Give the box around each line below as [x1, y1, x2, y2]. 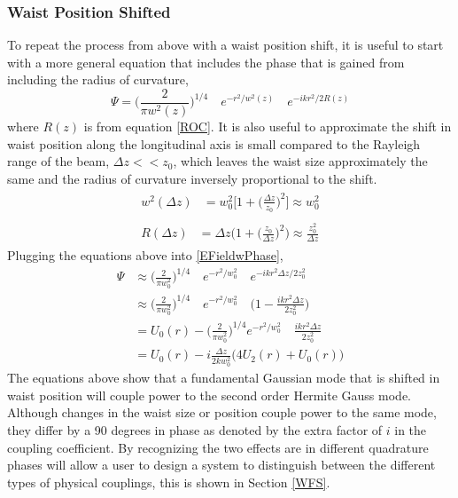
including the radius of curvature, [7, 70, 189, 89]
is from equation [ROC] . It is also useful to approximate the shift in [83, 117, 452, 136]
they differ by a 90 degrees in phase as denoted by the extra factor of [7, 421, 383, 439]
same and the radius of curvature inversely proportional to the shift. [7, 169, 377, 187]
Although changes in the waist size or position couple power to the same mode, [7, 403, 437, 422]
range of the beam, [7, 152, 110, 170]
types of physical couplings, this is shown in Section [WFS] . [7, 472, 330, 491]
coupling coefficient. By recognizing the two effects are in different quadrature [7, 438, 429, 456]
